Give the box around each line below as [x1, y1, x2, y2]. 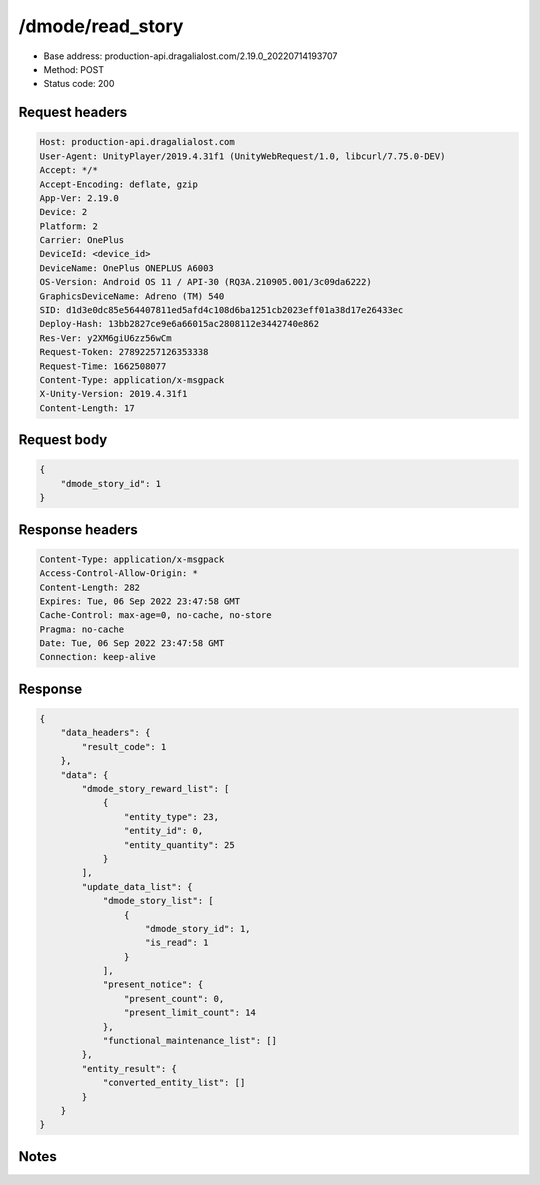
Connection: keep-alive [39, 651, 157, 663]
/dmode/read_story [18, 15, 184, 37]
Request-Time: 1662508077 [39, 360, 167, 372]
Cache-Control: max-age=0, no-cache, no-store [39, 610, 272, 621]
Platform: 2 [39, 220, 99, 232]
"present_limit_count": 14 [123, 1007, 257, 1019]
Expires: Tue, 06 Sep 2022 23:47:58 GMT [39, 595, 240, 607]
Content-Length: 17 [39, 402, 135, 414]
